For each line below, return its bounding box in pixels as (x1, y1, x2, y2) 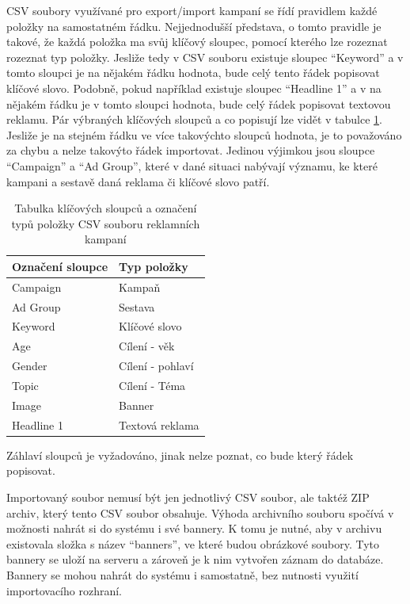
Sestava (119, 298, 155, 315)
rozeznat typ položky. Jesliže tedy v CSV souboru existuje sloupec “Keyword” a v (6, 48, 404, 65)
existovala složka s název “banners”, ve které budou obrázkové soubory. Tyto (6, 535, 380, 552)
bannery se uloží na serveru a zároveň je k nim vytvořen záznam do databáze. (6, 551, 384, 568)
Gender (12, 357, 47, 374)
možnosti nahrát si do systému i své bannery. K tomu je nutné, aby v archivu (6, 520, 382, 537)
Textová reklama (119, 416, 199, 433)
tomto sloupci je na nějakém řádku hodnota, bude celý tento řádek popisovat (6, 64, 380, 81)
